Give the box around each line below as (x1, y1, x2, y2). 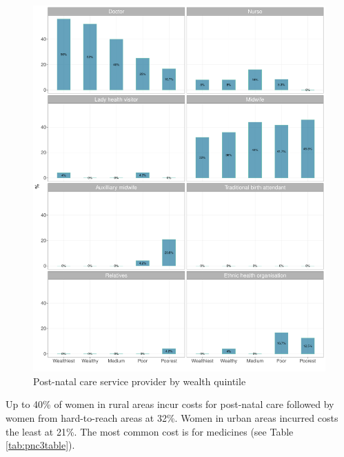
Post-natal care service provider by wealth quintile (33, 373, 246, 388)
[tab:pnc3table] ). (6, 438, 75, 452)
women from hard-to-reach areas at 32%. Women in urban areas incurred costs (6, 410, 338, 425)
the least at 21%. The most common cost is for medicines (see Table (6, 424, 294, 438)
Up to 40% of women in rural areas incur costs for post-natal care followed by (6, 397, 334, 411)
